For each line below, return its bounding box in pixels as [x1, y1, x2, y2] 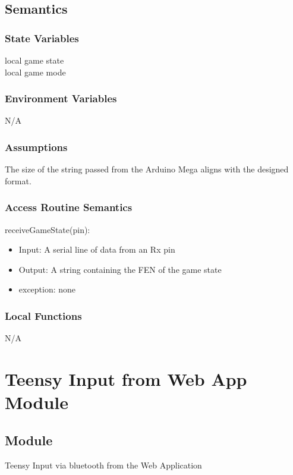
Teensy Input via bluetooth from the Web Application [5, 458, 202, 471]
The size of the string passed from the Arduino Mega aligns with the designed [5, 163, 289, 175]
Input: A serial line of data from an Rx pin [18, 243, 175, 256]
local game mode [5, 65, 66, 78]
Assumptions [5, 139, 68, 154]
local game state [5, 54, 64, 66]
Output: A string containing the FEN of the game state [18, 263, 222, 275]
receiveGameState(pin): [5, 223, 90, 235]
